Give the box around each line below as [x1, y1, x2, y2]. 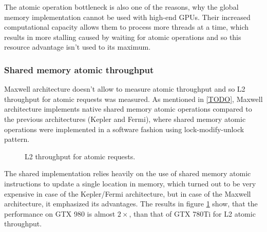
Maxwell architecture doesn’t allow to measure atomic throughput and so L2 [4, 83, 245, 94]
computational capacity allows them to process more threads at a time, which [4, 22, 249, 32]
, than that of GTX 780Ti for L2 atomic [129, 208, 256, 219]
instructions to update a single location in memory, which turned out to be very [4, 178, 256, 188]
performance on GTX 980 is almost [4, 208, 116, 219]
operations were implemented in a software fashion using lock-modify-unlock [4, 123, 244, 134]
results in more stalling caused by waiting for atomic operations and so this [4, 31, 241, 42]
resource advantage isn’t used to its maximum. [4, 41, 151, 52]
